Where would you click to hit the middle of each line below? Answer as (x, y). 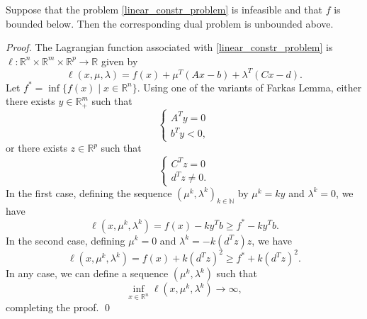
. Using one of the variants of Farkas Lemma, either (249, 87)
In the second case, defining (66, 240)
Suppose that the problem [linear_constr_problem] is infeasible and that (164, 9)
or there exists (36, 148)
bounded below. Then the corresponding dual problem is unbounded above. (170, 23)
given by (119, 61)
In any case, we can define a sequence (87, 273)
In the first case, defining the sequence (89, 192)
